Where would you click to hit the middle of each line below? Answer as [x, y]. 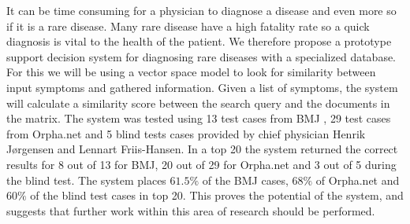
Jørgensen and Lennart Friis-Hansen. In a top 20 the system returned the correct [202, 149]
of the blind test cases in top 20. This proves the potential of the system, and [217, 195]
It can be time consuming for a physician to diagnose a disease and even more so [201, 10]
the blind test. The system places [86, 180]
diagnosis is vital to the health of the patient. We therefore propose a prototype [199, 41]
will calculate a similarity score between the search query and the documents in [198, 103]
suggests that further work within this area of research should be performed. [191, 210]
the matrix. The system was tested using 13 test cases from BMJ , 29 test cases [199, 118]
